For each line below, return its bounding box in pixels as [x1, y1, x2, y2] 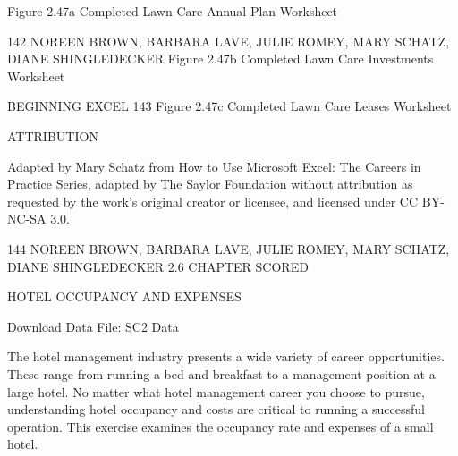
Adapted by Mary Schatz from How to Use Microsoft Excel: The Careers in [7, 156, 421, 175]
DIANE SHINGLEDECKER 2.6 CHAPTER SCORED [7, 257, 309, 275]
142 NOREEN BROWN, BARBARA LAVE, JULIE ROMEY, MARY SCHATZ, [7, 31, 450, 50]
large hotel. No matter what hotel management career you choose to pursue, [7, 382, 425, 401]
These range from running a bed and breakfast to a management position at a [7, 364, 436, 383]
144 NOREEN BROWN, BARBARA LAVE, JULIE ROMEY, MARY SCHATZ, [7, 239, 450, 258]
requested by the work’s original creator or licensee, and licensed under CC [7, 191, 419, 210]
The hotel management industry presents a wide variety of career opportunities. [7, 347, 445, 366]
